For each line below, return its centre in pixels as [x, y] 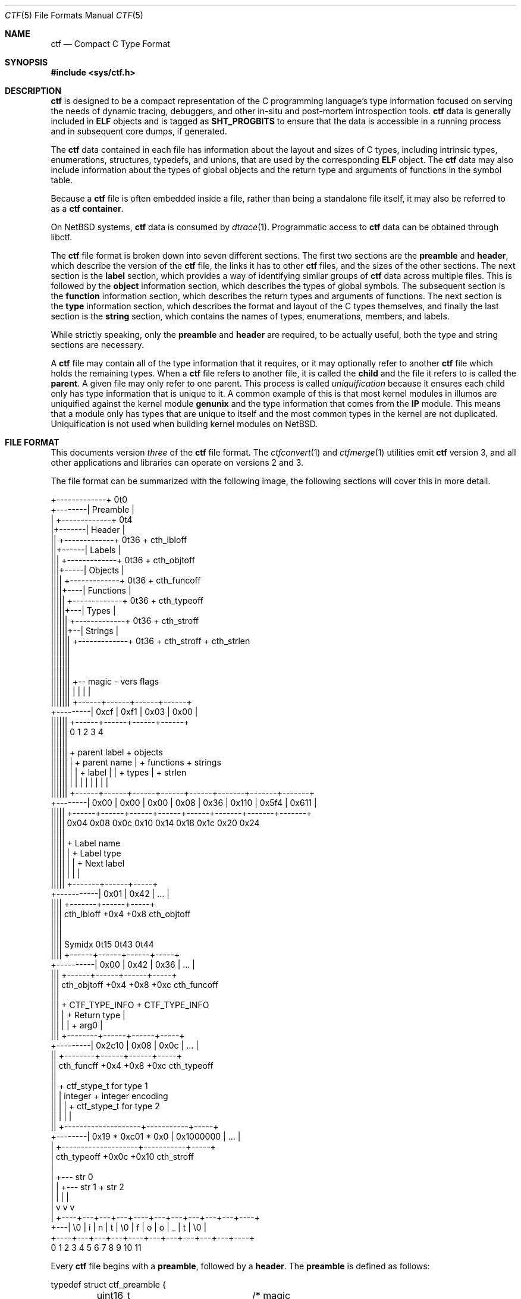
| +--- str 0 [72, 1177]
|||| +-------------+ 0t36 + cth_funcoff [126, 580]
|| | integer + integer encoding [109, 1096]
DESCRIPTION [33, 91]
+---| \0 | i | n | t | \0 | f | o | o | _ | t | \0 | [129, 1227]
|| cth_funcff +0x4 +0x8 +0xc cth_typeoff [132, 1066]
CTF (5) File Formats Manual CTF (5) [74, 15]
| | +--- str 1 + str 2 [87, 1187]
